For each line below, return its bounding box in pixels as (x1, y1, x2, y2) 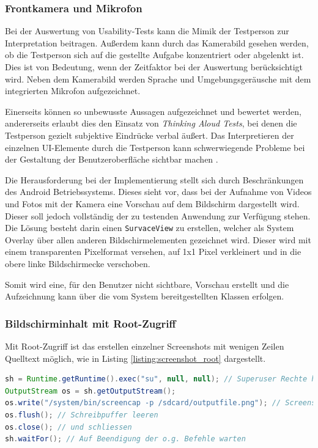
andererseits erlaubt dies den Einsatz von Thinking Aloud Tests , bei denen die (5, 117, 297, 130)
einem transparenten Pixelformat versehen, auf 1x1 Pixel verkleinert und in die (5, 245, 301, 258)
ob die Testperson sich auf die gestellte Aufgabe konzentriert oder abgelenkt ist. (5, 48, 304, 61)
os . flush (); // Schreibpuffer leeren (5, 410, 158, 419)
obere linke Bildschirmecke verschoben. (5, 257, 150, 270)
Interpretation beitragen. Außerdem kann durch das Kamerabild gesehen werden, (5, 36, 309, 49)
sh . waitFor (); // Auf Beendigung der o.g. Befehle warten (5, 435, 246, 444)
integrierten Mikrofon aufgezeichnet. (5, 84, 141, 97)
